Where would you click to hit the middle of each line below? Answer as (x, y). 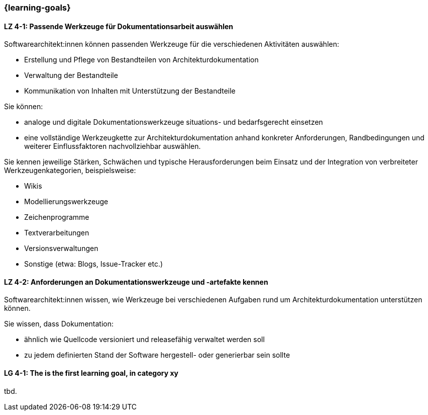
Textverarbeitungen (57, 233)
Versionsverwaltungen (61, 248)
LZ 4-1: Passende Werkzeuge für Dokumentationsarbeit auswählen (119, 26)
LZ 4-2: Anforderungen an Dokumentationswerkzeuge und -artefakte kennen (136, 282)
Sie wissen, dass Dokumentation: (59, 324)
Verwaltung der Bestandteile (71, 75)
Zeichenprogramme (57, 217)
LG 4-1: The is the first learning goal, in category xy (91, 373)
